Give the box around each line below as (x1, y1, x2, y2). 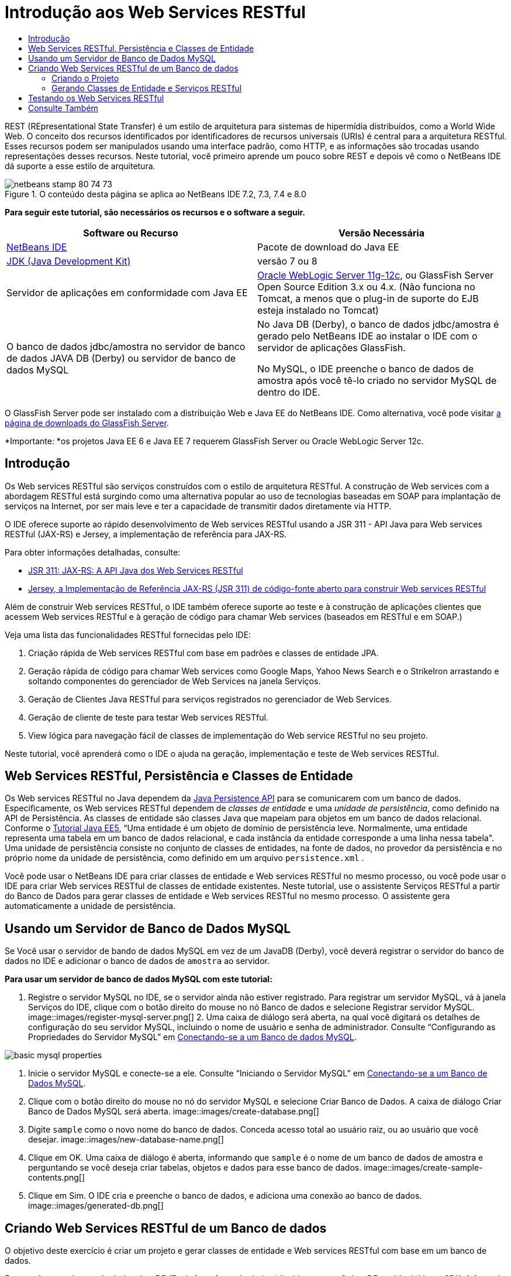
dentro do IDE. (257, 386, 320, 398)
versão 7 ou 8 (257, 255, 317, 267)
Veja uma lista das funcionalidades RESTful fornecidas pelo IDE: (5, 629, 251, 640)
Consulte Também (28, 102, 98, 113)
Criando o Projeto (51, 73, 119, 83)
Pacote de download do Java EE (257, 241, 399, 253)
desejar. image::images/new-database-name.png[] (28, 1134, 224, 1145)
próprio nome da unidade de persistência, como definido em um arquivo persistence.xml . (5, 853, 364, 863)
